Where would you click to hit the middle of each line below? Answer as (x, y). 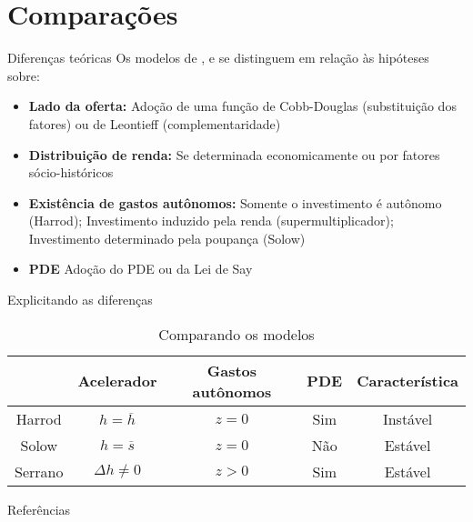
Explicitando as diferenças (80, 300)
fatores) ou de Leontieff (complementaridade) (155, 123)
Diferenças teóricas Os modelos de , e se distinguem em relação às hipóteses (218, 58)
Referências (39, 509)
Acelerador (117, 381)
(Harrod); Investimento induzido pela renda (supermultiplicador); (211, 221)
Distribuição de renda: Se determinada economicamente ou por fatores (234, 154)
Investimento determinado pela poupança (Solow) (167, 238)
